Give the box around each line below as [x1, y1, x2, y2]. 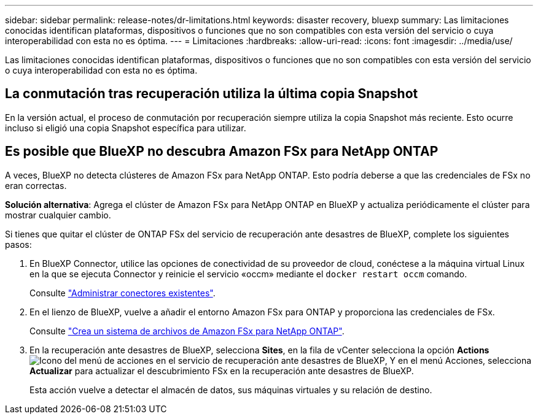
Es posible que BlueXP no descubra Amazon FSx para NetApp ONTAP [5, 144, 439, 160]
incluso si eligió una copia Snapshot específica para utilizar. [5, 122, 246, 133]
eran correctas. [5, 180, 67, 191]
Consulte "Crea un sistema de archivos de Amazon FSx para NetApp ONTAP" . [29, 325, 345, 336]
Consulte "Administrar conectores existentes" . [29, 287, 216, 298]
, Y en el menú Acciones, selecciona [384, 355, 532, 366]
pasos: [5, 239, 32, 250]
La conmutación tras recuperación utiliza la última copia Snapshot [5, 86, 418, 102]
